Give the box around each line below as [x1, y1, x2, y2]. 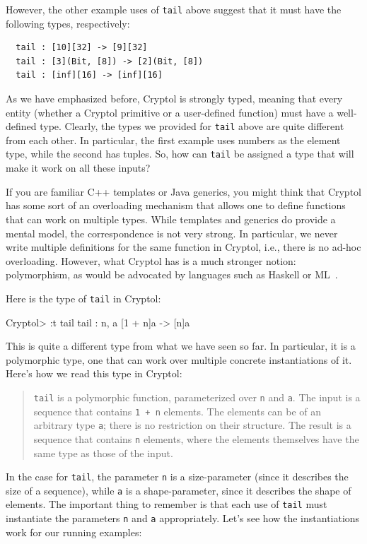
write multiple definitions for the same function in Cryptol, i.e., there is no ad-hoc [6, 240, 361, 254]
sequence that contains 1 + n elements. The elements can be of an [33, 403, 322, 418]
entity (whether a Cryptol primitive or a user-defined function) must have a [6, 105, 334, 119]
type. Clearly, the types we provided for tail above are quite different [40, 119, 344, 134]
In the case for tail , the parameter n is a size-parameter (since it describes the [6, 469, 349, 484]
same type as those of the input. [33, 445, 173, 460]
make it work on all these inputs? [6, 160, 151, 175]
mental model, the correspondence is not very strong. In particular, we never [6, 225, 338, 240]
